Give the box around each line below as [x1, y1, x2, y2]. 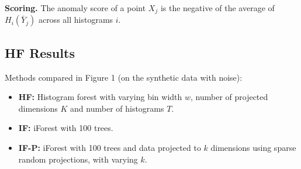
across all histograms [38, 13, 113, 26]
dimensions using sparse [210, 142, 296, 154]
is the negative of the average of [160, 2, 275, 13]
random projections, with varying [18, 153, 138, 165]
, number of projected [191, 91, 268, 103]
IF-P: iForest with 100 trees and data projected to [18, 142, 201, 154]
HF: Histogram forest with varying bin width [18, 91, 182, 103]
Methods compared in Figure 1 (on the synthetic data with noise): [5, 71, 243, 83]
